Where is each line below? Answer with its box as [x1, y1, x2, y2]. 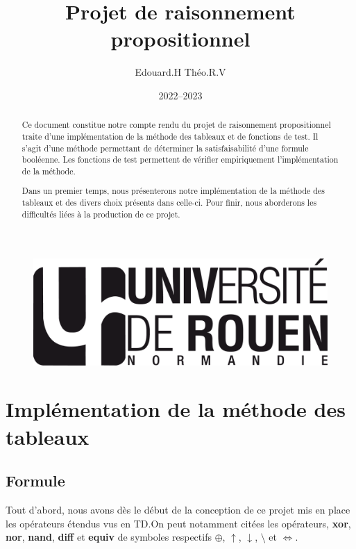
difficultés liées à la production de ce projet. [22, 208, 180, 220]
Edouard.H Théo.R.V [135, 65, 226, 79]
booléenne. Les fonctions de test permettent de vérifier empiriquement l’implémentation [22, 154, 339, 165]
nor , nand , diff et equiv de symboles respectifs [6, 530, 212, 544]
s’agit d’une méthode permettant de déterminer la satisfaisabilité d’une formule [22, 142, 309, 154]
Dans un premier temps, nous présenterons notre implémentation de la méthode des [22, 185, 325, 197]
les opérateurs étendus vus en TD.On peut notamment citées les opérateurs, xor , [6, 516, 351, 530]
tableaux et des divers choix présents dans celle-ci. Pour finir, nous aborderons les [22, 197, 317, 208]
